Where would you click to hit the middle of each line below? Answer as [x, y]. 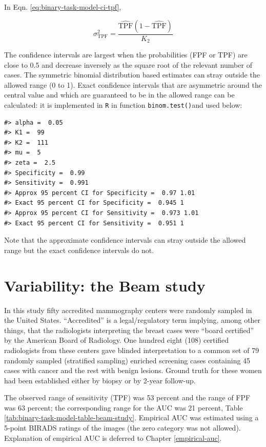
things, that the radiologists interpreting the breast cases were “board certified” [129, 330]
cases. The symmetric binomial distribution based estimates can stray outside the [132, 75]
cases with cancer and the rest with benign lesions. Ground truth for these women [133, 370]
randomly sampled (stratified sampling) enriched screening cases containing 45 [127, 360]
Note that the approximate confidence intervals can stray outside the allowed [125, 240]
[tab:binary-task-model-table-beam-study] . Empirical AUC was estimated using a [131, 417]
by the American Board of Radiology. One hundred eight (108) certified [117, 340]
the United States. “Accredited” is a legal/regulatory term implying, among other [132, 320]
